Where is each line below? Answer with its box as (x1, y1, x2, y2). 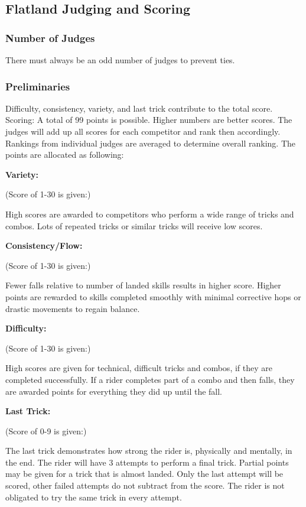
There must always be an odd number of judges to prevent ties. (5, 54, 235, 66)
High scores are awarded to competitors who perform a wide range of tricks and (5, 207, 294, 220)
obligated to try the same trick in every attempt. (5, 490, 182, 503)
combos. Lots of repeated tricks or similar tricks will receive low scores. (5, 219, 263, 232)
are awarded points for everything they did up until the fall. (5, 385, 223, 397)
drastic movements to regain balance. (5, 302, 140, 314)
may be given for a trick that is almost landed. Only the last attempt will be (5, 467, 284, 480)
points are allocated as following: (5, 148, 124, 161)
